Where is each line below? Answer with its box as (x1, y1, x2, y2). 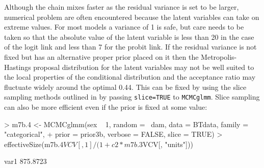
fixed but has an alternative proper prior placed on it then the (4, 51, 199, 62)
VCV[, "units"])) (143, 138, 193, 149)
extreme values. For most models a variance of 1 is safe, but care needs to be (4, 21, 244, 32)
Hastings (4, 61, 31, 72)
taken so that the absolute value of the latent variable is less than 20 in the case (4, 31, 254, 42)
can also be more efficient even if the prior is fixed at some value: (4, 102, 207, 112)
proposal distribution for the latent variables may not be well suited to (33, 61, 254, 72)
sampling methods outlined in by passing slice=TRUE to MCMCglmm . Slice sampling (4, 91, 260, 102)
